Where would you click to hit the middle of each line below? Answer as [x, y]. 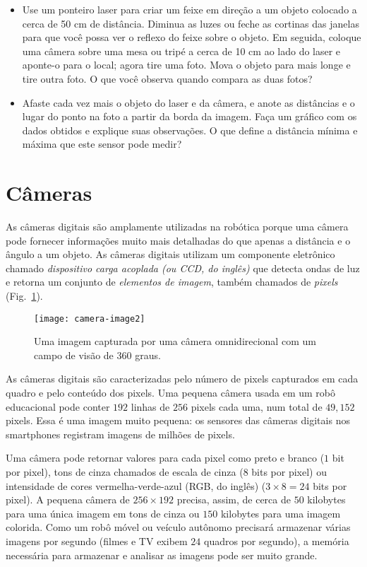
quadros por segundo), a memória [277, 541]
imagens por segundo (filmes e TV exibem [97, 541]
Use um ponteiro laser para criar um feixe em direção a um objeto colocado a [189, 9]
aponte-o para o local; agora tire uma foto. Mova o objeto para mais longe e [186, 65]
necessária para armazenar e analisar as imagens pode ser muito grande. [162, 555]
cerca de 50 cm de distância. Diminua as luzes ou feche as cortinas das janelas [191, 23]
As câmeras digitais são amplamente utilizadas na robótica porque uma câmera [177, 227]
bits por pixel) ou [289, 472]
